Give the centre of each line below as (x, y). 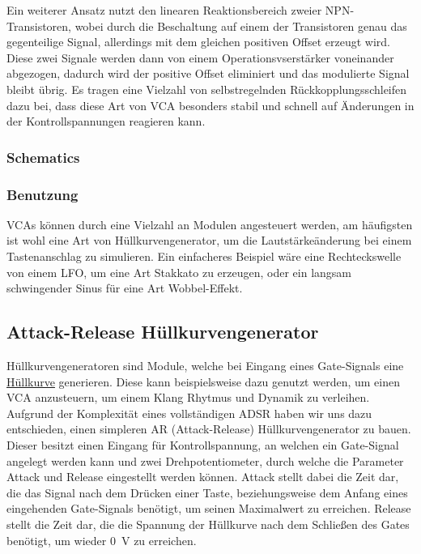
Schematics (43, 157)
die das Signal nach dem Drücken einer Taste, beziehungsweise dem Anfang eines (207, 492)
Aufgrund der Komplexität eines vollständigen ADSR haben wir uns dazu (189, 413)
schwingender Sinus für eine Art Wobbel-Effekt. (125, 288)
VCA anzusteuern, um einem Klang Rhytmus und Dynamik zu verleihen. (188, 397)
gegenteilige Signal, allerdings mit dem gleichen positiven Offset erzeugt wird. (198, 42)
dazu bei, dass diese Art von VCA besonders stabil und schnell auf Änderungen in (210, 105)
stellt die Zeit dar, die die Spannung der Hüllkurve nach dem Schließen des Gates (208, 524)
